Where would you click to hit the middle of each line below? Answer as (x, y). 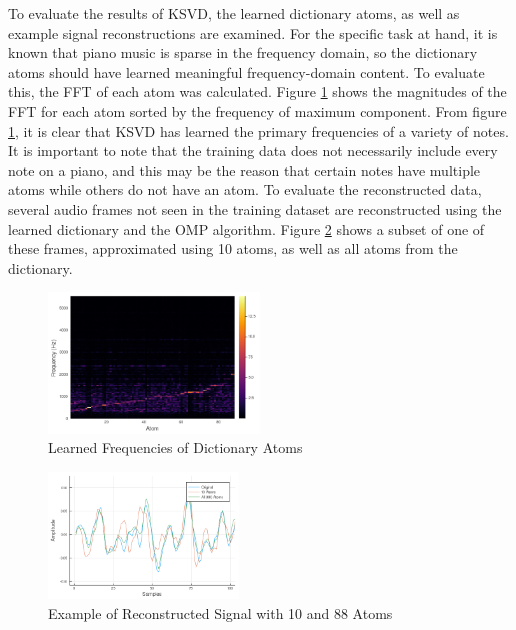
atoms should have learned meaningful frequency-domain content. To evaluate (246, 71)
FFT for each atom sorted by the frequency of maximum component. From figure (257, 110)
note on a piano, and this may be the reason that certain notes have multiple (244, 169)
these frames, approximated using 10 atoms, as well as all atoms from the (233, 248)
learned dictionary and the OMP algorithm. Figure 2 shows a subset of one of (246, 228)
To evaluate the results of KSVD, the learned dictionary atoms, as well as (234, 13)
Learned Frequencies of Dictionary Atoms (175, 447)
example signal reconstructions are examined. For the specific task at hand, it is (253, 32)
